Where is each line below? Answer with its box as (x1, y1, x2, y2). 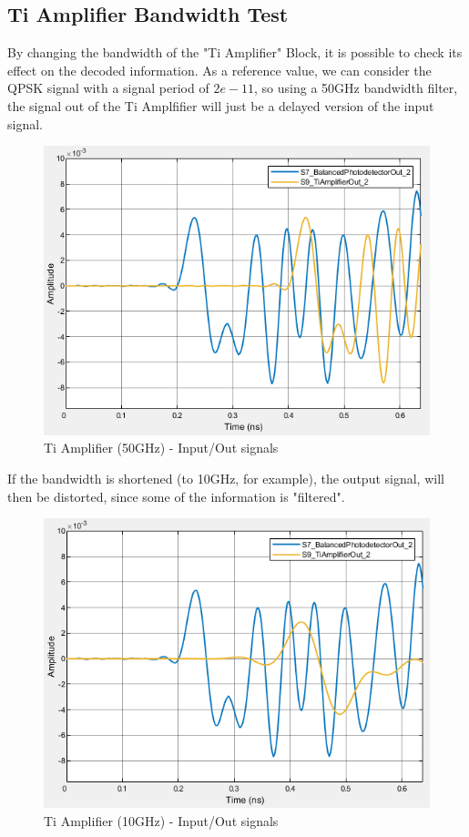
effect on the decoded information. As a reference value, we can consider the (7, 60, 432, 79)
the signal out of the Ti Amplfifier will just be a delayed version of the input (7, 96, 434, 115)
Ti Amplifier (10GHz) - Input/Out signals (44, 811, 279, 830)
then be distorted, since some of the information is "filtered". (7, 486, 345, 505)
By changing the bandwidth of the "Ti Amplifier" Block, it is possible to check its (7, 43, 463, 62)
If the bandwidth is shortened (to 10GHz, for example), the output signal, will (7, 468, 444, 487)
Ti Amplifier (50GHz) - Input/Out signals (44, 438, 279, 457)
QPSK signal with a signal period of (7, 78, 209, 97)
